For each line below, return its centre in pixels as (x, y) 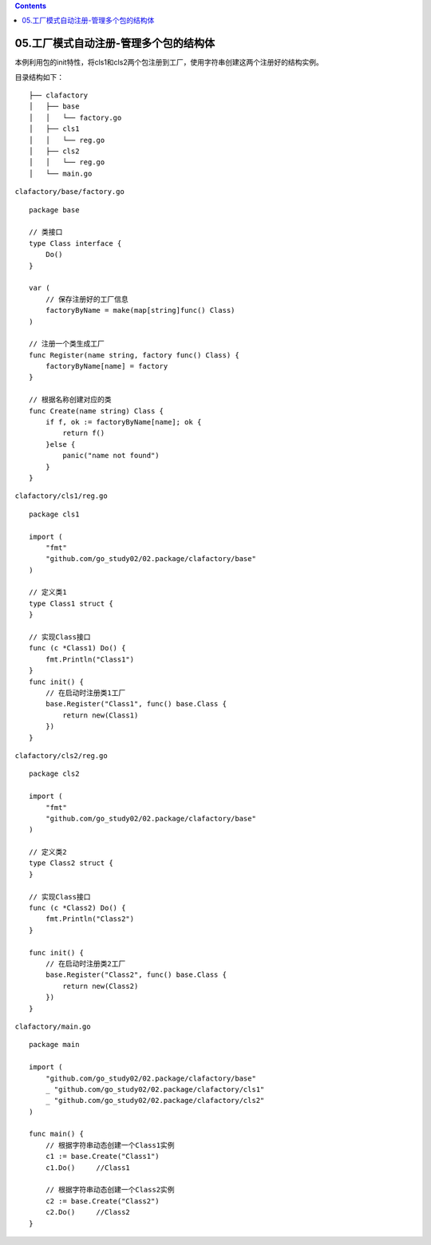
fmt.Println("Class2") (90, 919)
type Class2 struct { (71, 863)
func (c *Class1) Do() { (77, 648)
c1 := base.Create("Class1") (102, 1156)
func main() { (56, 1134)
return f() (84, 433)
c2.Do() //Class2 (88, 1212)
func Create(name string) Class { (96, 411)
